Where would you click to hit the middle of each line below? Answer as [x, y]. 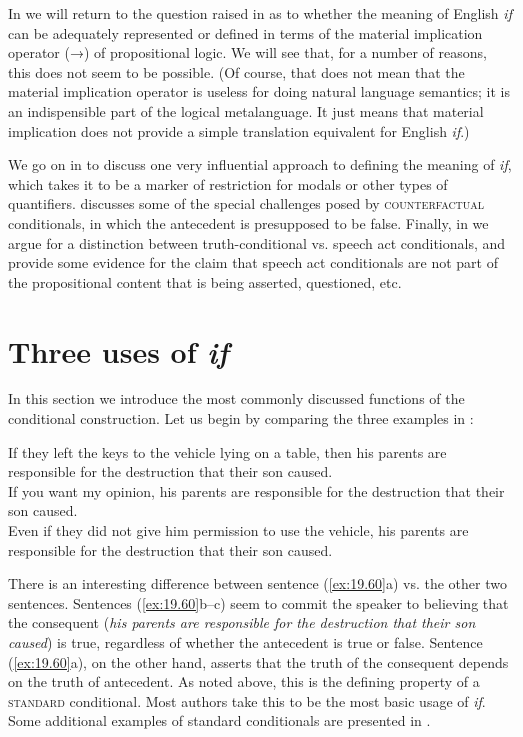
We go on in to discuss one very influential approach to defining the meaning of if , [260, 164]
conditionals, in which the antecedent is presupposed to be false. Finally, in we [248, 222]
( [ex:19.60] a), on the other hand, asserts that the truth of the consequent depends [258, 661]
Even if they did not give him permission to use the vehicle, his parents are [238, 530]
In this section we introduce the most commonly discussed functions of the [236, 398]
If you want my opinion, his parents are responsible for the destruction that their [256, 490]
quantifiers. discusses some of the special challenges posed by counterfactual [246, 203]
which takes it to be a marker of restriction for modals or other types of [228, 183]
